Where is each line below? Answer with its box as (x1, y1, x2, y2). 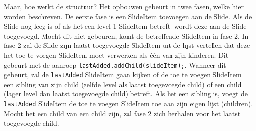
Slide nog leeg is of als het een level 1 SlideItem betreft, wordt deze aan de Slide (4, 21, 247, 31)
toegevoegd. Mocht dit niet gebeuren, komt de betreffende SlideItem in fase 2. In (4, 30, 249, 41)
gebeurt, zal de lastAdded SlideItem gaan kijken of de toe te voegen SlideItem (4, 69, 242, 80)
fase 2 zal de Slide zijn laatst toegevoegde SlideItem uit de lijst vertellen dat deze (4, 40, 250, 50)
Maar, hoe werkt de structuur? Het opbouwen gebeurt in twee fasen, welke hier (4, 1, 244, 11)
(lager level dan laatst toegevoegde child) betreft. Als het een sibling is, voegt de (4, 88, 248, 99)
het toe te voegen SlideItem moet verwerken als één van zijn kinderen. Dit (4, 49, 229, 60)
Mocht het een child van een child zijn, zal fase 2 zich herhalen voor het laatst (4, 108, 241, 118)
